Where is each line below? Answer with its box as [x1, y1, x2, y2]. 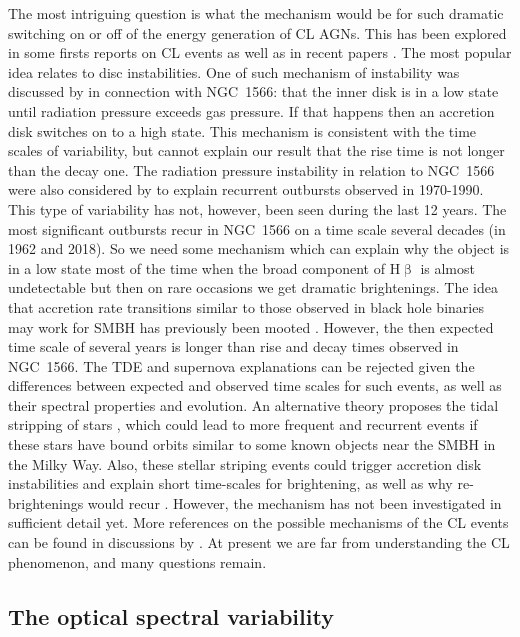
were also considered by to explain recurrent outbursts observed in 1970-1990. [8, 179, 484, 200]
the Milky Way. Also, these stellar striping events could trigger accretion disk [8, 453, 482, 474]
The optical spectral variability [8, 600, 334, 631]
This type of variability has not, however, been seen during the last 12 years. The [8, 198, 507, 219]
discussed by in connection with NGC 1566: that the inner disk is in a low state [8, 81, 499, 102]
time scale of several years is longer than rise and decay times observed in [8, 336, 459, 357]
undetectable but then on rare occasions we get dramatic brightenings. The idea [8, 277, 498, 298]
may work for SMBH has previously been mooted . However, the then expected [8, 316, 494, 337]
